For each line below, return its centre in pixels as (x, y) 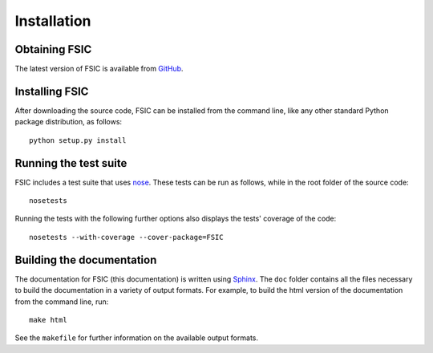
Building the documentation (86, 260)
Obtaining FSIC (53, 49)
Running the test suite (71, 163)
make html (48, 320)
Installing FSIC (52, 91)
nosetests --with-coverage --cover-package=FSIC (126, 237)
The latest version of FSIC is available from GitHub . (99, 69)
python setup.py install (78, 140)
